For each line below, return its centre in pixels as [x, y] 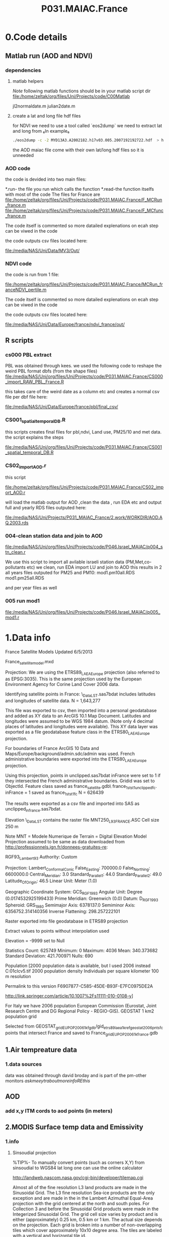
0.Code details [36, 37]
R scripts [19, 340]
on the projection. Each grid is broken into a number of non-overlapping [87, 1225]
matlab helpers [28, 81]
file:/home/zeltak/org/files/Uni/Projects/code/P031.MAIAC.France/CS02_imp [84, 487]
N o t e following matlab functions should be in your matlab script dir [81, 91]
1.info [12, 1142]
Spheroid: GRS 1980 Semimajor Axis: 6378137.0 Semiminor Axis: [70, 905]
